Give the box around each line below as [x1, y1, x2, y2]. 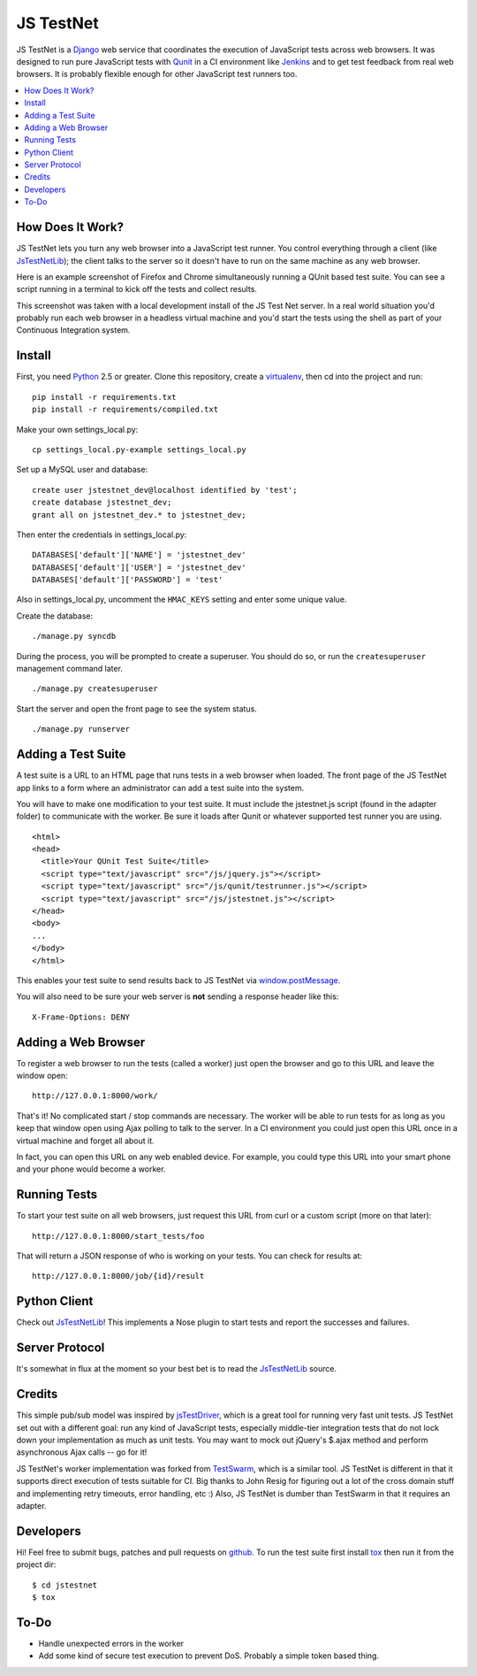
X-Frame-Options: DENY [32, 1011, 131, 1022]
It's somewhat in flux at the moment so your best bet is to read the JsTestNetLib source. [16, 1364, 337, 1374]
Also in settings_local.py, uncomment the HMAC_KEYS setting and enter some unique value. [16, 594, 347, 605]
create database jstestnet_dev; [32, 497, 172, 508]
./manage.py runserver [32, 724, 131, 734]
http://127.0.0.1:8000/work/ [32, 1091, 158, 1101]
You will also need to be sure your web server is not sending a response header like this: [16, 991, 339, 1002]
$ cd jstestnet [32, 1580, 98, 1590]
